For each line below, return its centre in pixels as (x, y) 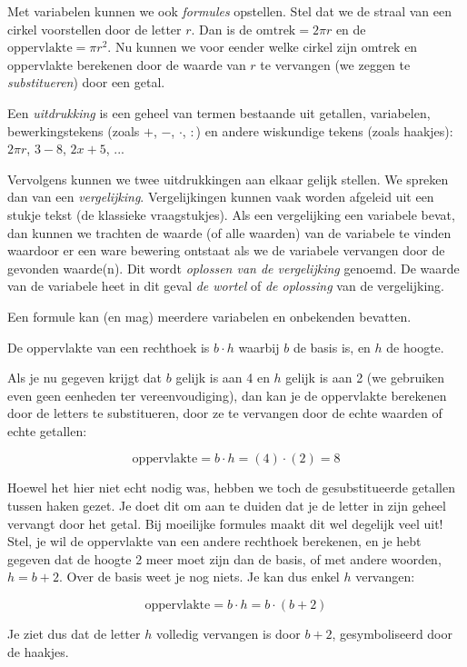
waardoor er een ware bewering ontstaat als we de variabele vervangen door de (226, 250)
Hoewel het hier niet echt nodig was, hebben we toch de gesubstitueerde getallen (231, 488)
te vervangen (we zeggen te (335, 64)
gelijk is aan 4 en (223, 378)
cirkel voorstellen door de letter (94, 29)
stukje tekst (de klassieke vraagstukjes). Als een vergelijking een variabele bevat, (231, 214)
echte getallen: (47, 430)
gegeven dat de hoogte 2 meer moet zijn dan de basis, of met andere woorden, (224, 558)
